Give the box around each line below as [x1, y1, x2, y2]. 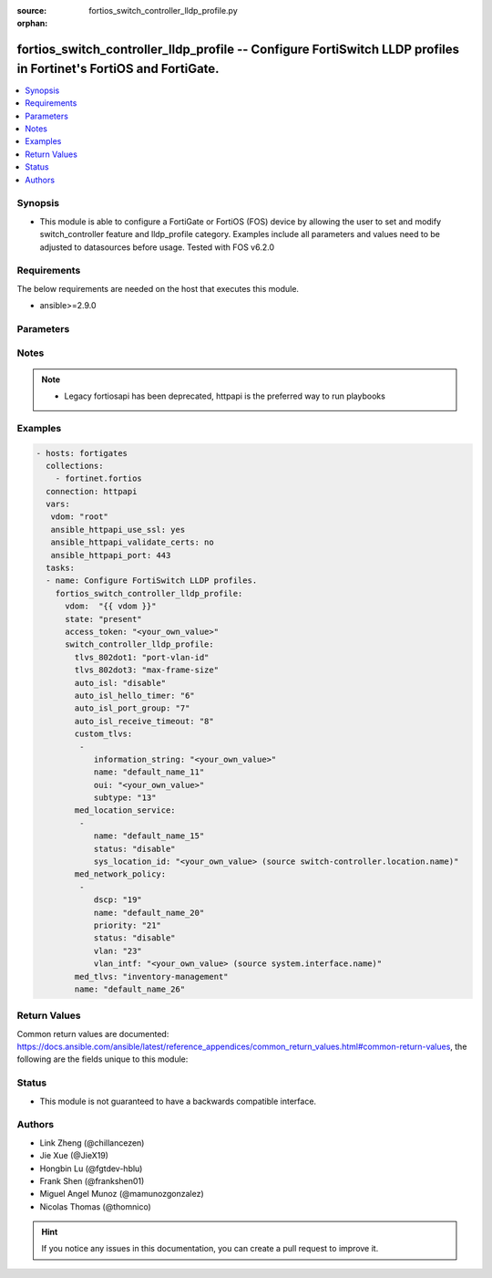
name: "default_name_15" [93, 831, 205, 841]
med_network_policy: [74, 869, 167, 879]
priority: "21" [93, 920, 161, 930]
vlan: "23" [93, 945, 143, 956]
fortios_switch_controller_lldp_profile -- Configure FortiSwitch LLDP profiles [16, 42, 460, 57]
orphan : [16, 18, 48, 29]
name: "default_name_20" [93, 908, 205, 918]
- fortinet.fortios [55, 473, 143, 483]
